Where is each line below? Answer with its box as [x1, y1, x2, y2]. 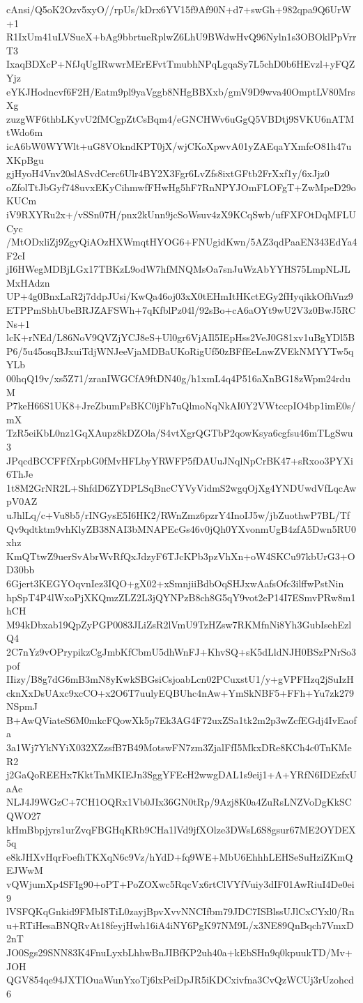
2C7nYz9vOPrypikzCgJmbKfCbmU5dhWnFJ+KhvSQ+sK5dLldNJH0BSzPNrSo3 [6, 644, 356, 658]
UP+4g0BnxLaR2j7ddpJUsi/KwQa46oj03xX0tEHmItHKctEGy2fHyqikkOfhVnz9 [6, 289, 353, 303]
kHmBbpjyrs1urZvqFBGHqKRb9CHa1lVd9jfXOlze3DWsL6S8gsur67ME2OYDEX [6, 822, 356, 836]
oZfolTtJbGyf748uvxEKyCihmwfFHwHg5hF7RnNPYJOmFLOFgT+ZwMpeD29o [6, 179, 356, 194]
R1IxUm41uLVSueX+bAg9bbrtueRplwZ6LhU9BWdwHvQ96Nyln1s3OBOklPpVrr [6, 29, 357, 44]
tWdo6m [6, 125, 43, 139]
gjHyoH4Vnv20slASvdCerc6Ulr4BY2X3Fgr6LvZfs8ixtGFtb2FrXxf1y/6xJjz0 [6, 166, 330, 181]
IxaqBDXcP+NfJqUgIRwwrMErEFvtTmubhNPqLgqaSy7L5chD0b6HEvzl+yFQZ [6, 56, 355, 71]
